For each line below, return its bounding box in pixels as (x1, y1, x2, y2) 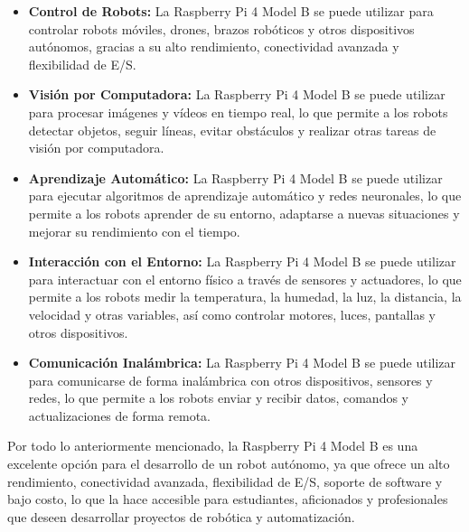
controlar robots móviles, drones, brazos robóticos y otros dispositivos (28, 19, 415, 38)
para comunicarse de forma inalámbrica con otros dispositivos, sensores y (28, 370, 433, 389)
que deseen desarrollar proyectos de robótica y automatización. (7, 507, 355, 526)
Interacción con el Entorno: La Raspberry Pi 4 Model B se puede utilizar (28, 252, 456, 271)
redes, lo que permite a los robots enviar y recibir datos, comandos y (28, 388, 409, 407)
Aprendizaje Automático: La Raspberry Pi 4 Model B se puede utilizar (28, 168, 443, 187)
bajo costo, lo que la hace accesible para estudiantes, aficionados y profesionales (7, 490, 448, 509)
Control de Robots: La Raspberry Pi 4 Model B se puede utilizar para (28, 2, 434, 20)
